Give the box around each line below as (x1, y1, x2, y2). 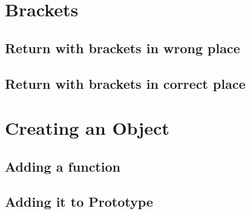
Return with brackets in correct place (5, 74, 246, 92)
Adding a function (5, 157, 120, 175)
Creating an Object (5, 115, 169, 140)
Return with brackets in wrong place (5, 38, 240, 57)
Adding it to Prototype (5, 192, 153, 211)
